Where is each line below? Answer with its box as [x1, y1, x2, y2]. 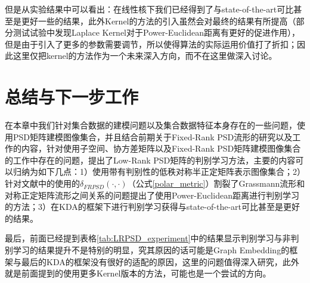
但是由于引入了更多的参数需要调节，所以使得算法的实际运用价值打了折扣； [5, 37, 297, 50]
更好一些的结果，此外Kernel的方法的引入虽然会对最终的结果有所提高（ [21, 14, 296, 27]
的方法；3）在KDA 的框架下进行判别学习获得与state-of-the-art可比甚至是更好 [5, 200, 300, 213]
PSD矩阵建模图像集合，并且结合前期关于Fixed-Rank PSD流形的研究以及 [13, 130, 293, 143]
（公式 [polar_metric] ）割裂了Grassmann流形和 [127, 177, 305, 190]
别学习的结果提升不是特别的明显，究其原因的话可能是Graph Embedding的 [5, 244, 290, 256]
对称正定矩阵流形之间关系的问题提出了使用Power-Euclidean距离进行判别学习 [5, 188, 299, 201]
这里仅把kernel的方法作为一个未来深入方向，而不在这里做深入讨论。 [13, 49, 277, 62]
